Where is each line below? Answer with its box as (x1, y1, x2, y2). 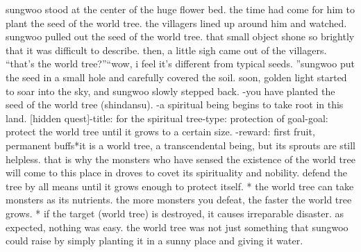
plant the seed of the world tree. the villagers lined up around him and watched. (6, 15, 347, 30)
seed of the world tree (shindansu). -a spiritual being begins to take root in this (6, 97, 344, 112)
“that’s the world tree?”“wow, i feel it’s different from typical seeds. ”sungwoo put (6, 56, 355, 71)
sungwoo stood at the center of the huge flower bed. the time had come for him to (6, 2, 355, 16)
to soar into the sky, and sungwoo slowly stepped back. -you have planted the (6, 83, 335, 98)
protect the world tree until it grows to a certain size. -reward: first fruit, (6, 124, 315, 139)
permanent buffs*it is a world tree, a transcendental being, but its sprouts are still (6, 137, 355, 152)
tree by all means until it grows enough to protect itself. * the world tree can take (6, 178, 354, 193)
